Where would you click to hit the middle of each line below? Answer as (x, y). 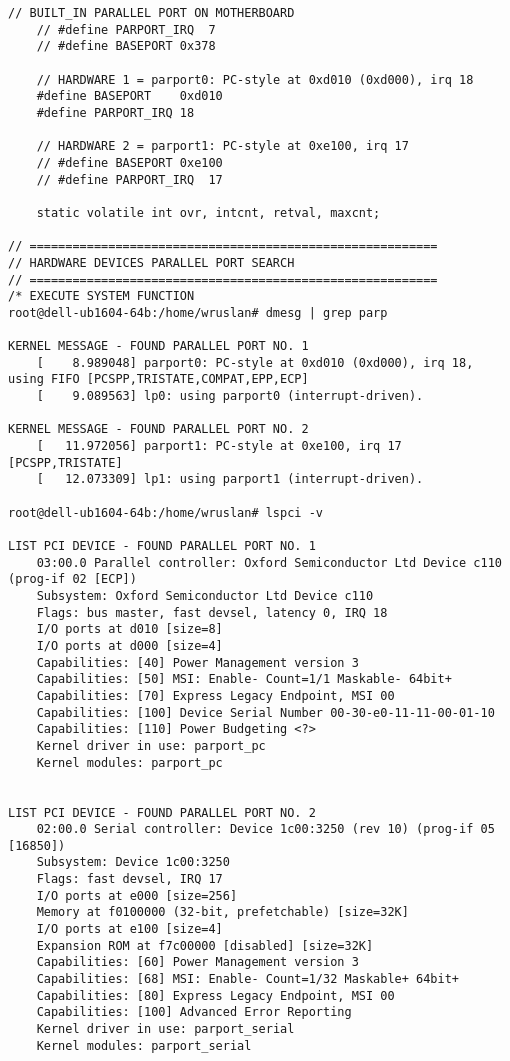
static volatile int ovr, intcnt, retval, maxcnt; (208, 212)
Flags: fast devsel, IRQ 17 (129, 879)
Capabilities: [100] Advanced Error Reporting (194, 1012)
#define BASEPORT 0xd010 (129, 96)
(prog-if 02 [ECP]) (72, 579)
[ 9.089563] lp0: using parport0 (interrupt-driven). (230, 396)
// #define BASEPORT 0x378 (126, 46)
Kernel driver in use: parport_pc (151, 745)
